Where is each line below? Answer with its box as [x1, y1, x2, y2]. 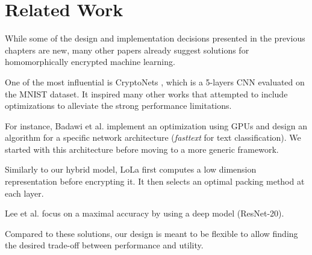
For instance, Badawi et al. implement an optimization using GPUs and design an [5, 119, 307, 132]
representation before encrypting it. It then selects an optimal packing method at [5, 175, 305, 188]
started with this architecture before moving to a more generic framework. [5, 143, 279, 155]
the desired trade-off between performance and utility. [5, 239, 204, 251]
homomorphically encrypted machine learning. [5, 55, 175, 68]
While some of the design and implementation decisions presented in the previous [5, 32, 305, 45]
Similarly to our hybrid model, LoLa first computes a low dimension [5, 163, 257, 176]
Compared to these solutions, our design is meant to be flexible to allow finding [5, 227, 298, 239]
